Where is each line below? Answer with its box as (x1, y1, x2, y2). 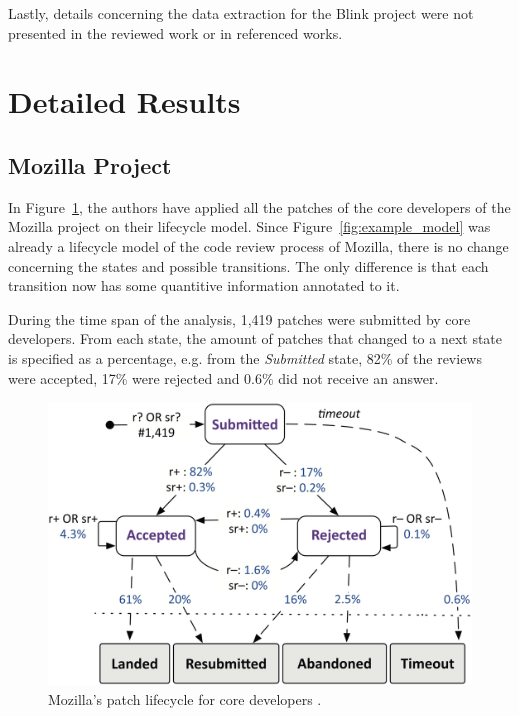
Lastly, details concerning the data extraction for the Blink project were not (8, 3, 474, 23)
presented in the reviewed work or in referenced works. (8, 22, 343, 43)
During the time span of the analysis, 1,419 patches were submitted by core (8, 308, 471, 329)
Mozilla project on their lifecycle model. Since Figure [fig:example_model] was (8, 216, 491, 237)
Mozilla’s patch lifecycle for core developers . (48, 688, 322, 709)
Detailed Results (8, 81, 241, 122)
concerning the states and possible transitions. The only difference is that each (8, 255, 489, 276)
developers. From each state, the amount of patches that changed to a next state (8, 328, 503, 349)
